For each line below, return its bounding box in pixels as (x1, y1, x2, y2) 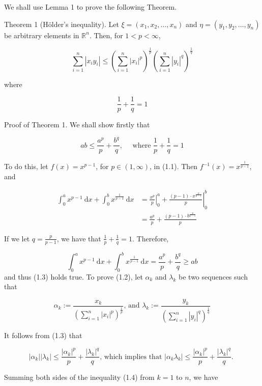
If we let (4, 233, 30, 243)
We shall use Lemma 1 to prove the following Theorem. (4, 2, 177, 12)
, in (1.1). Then (150, 161, 198, 172)
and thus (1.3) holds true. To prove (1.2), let (4, 271, 143, 282)
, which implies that (100, 353, 162, 361)
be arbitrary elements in (4, 30, 79, 40)
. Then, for (89, 30, 123, 40)
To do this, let (4, 161, 48, 172)
